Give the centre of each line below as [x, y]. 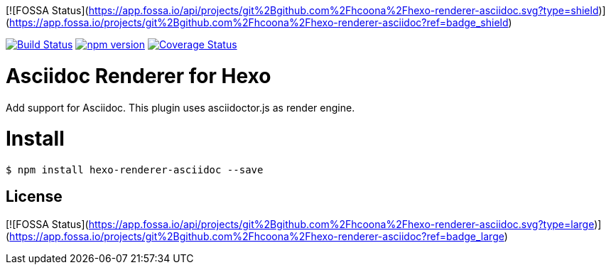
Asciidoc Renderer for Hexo [139, 76]
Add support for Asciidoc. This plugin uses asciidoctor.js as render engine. [180, 107]
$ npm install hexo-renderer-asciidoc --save [135, 170]
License [34, 197]
